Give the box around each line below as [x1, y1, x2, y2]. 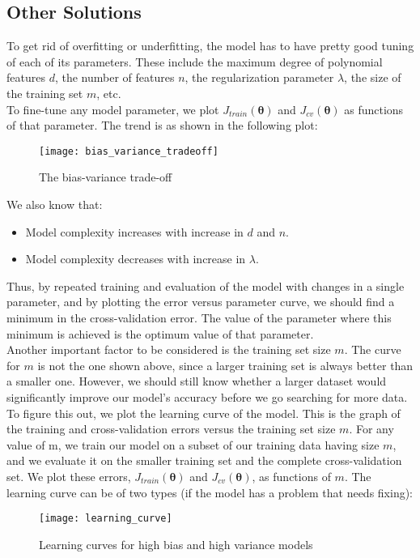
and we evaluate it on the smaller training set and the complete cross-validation [6, 452, 402, 469]
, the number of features [54, 69, 175, 86]
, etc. [96, 84, 121, 101]
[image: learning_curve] [39, 513, 172, 525]
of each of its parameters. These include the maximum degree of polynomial [6, 53, 383, 70]
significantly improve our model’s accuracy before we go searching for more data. [6, 388, 408, 405]
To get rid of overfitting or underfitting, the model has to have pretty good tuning [6, 37, 414, 54]
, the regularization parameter [185, 69, 334, 86]
